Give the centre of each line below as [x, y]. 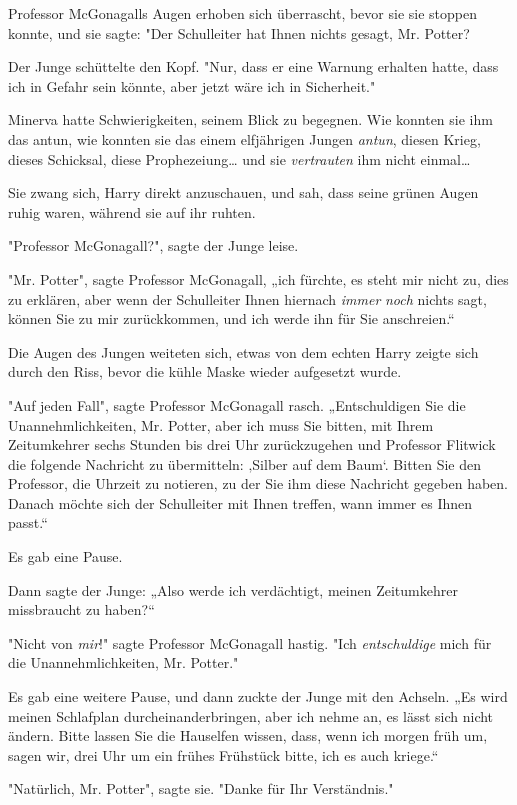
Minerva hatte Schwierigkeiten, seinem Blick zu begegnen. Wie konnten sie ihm [250, 119]
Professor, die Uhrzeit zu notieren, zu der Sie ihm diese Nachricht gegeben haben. [258, 483]
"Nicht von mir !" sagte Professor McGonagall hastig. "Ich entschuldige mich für [250, 642]
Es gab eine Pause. [65, 556]
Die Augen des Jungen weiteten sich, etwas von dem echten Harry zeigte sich [243, 351]
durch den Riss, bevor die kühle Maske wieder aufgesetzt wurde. [205, 371]
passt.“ [28, 522]
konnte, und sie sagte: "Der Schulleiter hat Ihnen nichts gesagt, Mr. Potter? [239, 32]
